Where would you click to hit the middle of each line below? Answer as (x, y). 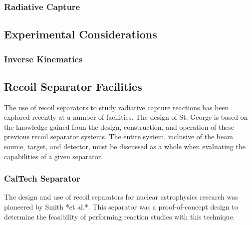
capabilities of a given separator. (54, 156)
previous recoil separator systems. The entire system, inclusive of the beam (119, 136)
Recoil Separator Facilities (73, 86)
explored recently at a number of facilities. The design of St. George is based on (126, 117)
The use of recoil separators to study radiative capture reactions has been (117, 107)
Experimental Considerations (81, 34)
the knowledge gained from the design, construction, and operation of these (119, 126)
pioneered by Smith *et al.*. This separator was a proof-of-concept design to (121, 207)
